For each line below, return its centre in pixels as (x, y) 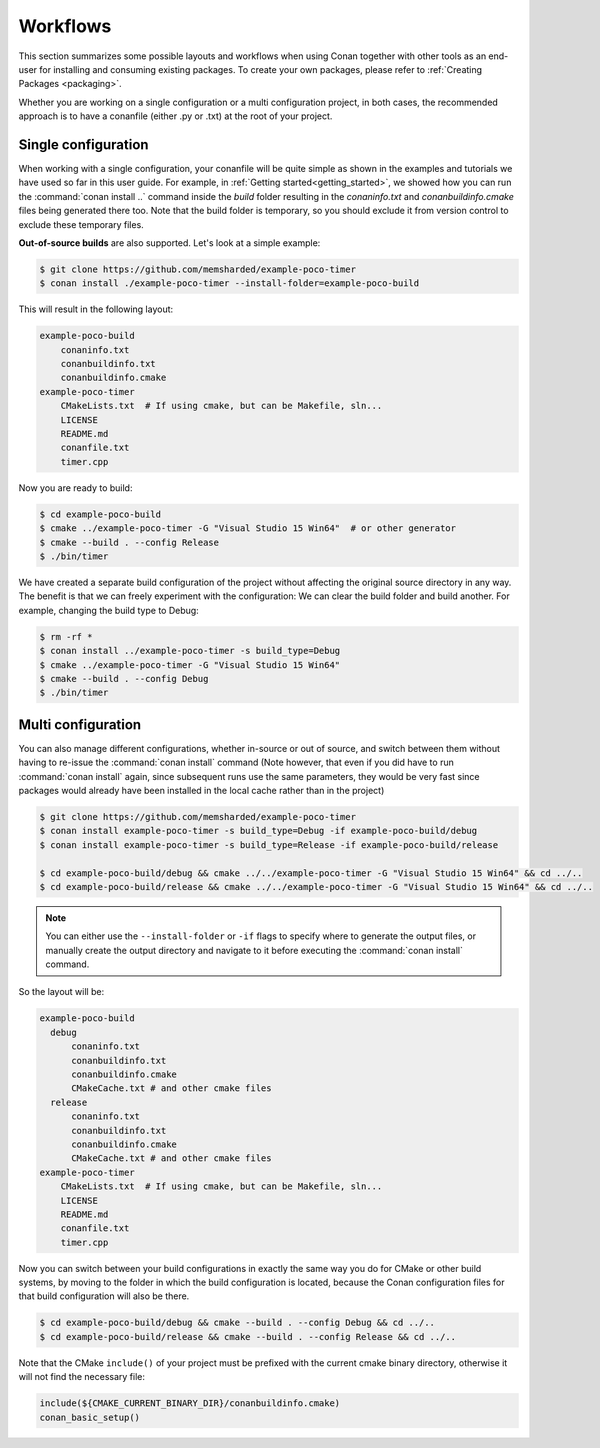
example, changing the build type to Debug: (108, 610)
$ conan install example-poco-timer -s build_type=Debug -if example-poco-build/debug (258, 831)
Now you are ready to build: (75, 487)
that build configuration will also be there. (104, 1296)
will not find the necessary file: (81, 1377)
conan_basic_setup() (89, 1417)
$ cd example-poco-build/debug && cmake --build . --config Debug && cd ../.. (237, 1323)
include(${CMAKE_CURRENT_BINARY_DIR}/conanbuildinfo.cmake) (190, 1403)
